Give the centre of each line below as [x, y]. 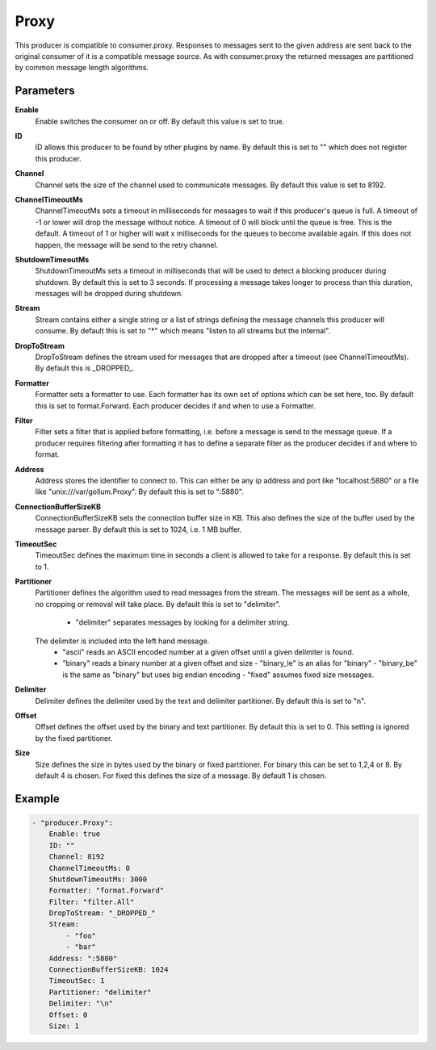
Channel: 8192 [77, 857]
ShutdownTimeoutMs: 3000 [98, 879]
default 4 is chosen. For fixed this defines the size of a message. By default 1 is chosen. [181, 776]
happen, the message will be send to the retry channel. [127, 245]
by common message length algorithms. [82, 68]
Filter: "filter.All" [92, 901]
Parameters [45, 91]
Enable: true [75, 834]
